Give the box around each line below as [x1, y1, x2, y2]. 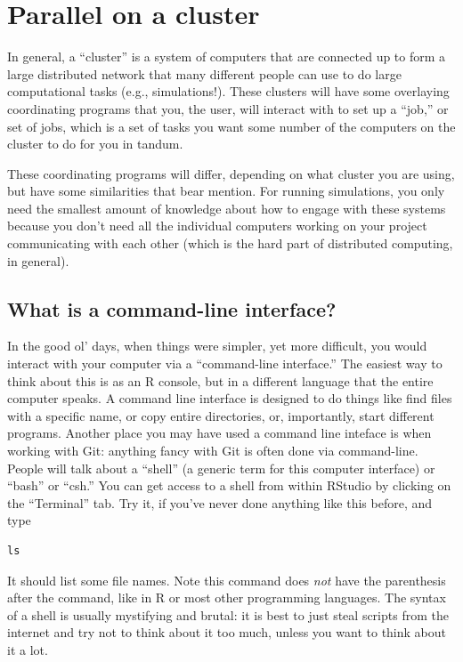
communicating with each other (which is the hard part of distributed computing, [7, 234, 453, 253]
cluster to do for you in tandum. [7, 134, 183, 153]
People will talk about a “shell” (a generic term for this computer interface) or [7, 458, 435, 477]
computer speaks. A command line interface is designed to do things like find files [7, 389, 452, 408]
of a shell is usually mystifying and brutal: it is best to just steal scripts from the [7, 605, 449, 624]
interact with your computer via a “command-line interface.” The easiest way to [7, 354, 443, 373]
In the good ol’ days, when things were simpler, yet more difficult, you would [7, 336, 427, 355]
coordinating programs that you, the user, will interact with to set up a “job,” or [7, 99, 449, 117]
